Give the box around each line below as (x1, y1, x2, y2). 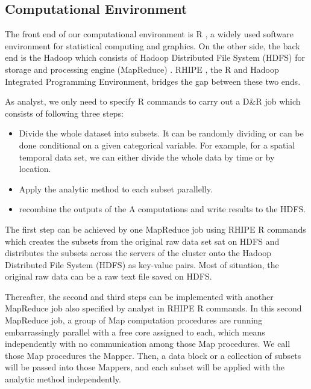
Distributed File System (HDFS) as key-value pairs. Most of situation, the (5, 258, 279, 271)
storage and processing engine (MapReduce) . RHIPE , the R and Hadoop (5, 63, 279, 75)
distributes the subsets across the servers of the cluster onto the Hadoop (5, 247, 271, 259)
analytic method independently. (5, 373, 121, 385)
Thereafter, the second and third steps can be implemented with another (5, 290, 274, 302)
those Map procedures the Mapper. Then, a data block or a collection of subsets (5, 349, 301, 361)
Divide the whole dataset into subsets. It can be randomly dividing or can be (19, 127, 304, 139)
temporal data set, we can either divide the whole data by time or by (19, 150, 275, 163)
